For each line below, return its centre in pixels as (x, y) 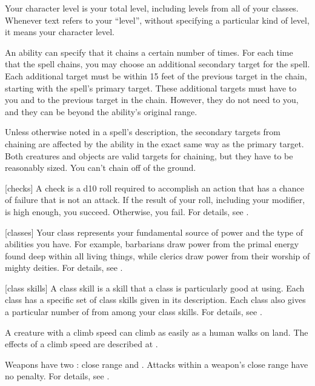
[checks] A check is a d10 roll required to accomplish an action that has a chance (154, 188)
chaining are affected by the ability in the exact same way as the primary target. (154, 143)
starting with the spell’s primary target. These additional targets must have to (151, 88)
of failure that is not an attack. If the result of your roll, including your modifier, (155, 200)
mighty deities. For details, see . (64, 268)
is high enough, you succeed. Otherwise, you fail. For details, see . (127, 211)
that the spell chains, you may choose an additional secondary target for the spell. (157, 64)
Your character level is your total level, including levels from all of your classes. (152, 8)
